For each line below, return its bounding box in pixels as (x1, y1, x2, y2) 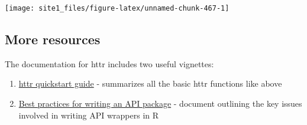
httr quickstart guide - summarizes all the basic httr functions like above (18, 77, 282, 90)
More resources (5, 30, 101, 48)
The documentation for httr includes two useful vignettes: (5, 57, 214, 70)
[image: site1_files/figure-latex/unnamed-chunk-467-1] (5, 4, 230, 12)
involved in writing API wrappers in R (18, 108, 159, 121)
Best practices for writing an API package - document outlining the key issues (18, 97, 302, 110)
